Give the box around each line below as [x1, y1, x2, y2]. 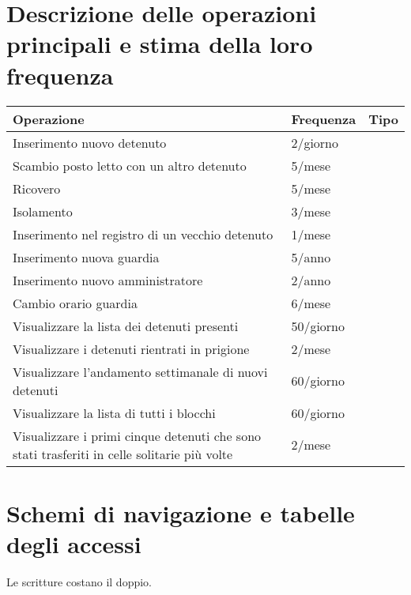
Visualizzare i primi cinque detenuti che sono [13, 426, 262, 445]
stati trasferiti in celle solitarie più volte [13, 444, 233, 463]
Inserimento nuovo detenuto [13, 133, 167, 152]
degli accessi [6, 527, 141, 559]
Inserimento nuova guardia [13, 247, 160, 266]
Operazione [13, 109, 85, 128]
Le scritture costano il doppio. [6, 573, 152, 589]
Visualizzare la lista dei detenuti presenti [13, 316, 239, 335]
